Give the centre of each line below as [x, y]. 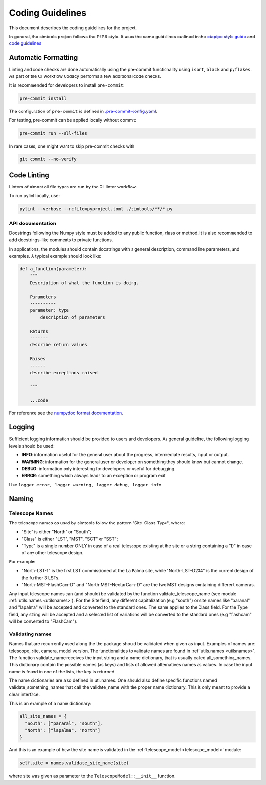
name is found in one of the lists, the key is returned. [62, 672]
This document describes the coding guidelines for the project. [73, 28]
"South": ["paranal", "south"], [64, 723]
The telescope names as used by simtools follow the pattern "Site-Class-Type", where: [97, 523]
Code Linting [29, 175]
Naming [21, 499]
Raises [38, 359]
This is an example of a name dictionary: [50, 704]
